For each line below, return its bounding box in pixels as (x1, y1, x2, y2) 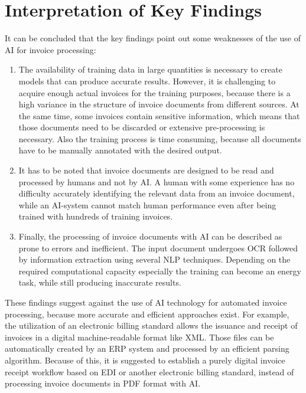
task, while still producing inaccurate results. (18, 276, 181, 289)
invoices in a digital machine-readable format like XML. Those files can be (5, 330, 274, 343)
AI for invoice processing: (5, 43, 96, 55)
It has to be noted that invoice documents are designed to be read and (18, 164, 274, 176)
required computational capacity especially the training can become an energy (18, 264, 301, 277)
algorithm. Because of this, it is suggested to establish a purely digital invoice (5, 353, 285, 366)
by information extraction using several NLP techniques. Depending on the (18, 253, 291, 266)
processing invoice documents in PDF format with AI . (5, 377, 201, 389)
